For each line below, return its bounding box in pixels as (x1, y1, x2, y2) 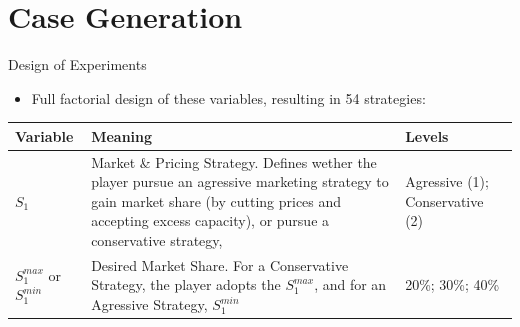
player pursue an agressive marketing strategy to (91, 171, 389, 192)
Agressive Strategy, (91, 294, 208, 315)
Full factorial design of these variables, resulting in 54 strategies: (31, 87, 426, 108)
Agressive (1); (405, 171, 489, 192)
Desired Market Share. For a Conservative (91, 254, 349, 275)
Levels (405, 125, 449, 146)
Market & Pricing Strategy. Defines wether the (91, 151, 377, 172)
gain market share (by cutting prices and (91, 190, 342, 211)
